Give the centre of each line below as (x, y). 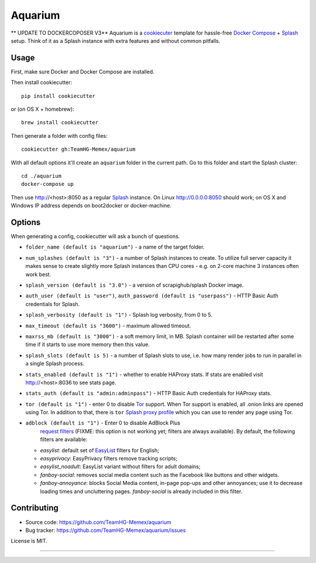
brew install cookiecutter (60, 123)
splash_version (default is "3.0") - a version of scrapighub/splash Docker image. (135, 285)
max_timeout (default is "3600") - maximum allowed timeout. (108, 325)
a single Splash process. (55, 364)
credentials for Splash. (53, 304)
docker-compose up (48, 184)
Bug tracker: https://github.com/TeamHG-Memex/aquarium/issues (106, 530)
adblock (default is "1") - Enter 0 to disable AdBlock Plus (103, 423)
